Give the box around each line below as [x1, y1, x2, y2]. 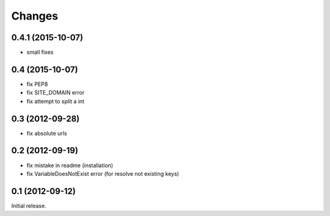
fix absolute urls [26, 129, 67, 137]
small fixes [26, 49, 54, 56]
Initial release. [11, 202, 46, 209]
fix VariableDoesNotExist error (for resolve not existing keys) [26, 170, 180, 177]
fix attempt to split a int [26, 98, 85, 105]
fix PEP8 [26, 80, 48, 88]
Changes [11, 9, 58, 23]
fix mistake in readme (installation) [26, 162, 113, 169]
